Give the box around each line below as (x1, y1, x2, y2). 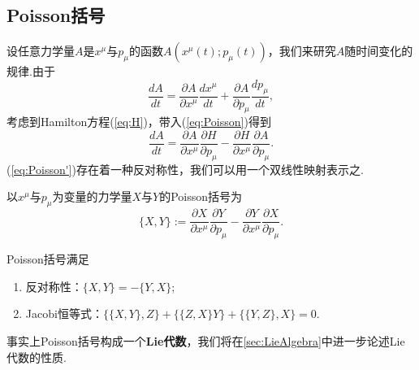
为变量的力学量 (52, 188, 132, 205)
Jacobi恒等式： (25, 305, 103, 322)
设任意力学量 (6, 42, 75, 59)
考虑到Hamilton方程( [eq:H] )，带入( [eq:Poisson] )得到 (6, 113, 271, 130)
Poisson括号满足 (6, 250, 89, 268)
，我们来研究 (267, 42, 336, 59)
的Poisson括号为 (159, 188, 243, 205)
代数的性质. (6, 348, 67, 365)
